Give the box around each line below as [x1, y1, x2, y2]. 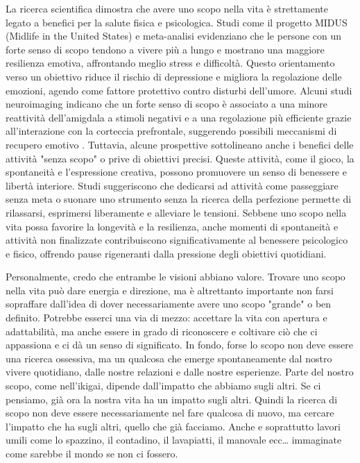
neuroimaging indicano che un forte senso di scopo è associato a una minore [6, 96, 328, 111]
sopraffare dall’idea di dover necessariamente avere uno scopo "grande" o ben [6, 296, 332, 311]
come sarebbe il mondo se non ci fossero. [6, 446, 178, 460]
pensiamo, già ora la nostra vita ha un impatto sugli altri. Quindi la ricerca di [6, 392, 338, 406]
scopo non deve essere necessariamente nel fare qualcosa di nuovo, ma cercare [6, 405, 334, 420]
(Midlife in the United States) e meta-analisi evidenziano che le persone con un [6, 28, 342, 43]
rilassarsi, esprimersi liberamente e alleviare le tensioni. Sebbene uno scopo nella [6, 205, 347, 219]
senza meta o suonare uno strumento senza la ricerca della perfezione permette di [6, 192, 352, 206]
